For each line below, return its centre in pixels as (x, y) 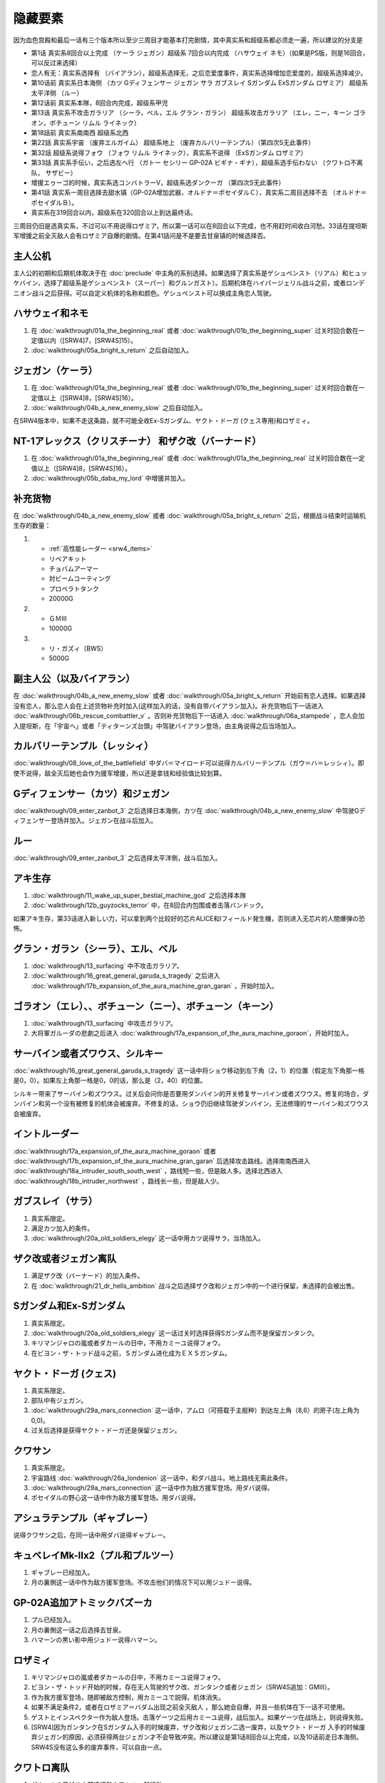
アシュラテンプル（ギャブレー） (83, 1518)
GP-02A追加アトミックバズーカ (83, 1603)
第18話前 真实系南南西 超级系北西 (80, 133)
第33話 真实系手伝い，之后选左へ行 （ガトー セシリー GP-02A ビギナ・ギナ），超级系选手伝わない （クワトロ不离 (197, 163)
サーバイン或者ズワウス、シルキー (88, 1053)
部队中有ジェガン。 (59, 1401)
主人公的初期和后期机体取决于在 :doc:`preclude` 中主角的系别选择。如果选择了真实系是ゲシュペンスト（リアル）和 (181, 273)
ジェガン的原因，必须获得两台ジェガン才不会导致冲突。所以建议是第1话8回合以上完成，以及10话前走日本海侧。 (200, 1737)
